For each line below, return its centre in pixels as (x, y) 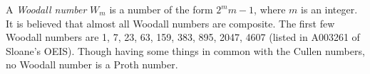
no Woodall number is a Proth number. (92, 64)
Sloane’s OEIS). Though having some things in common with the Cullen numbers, (185, 50)
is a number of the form (161, 9)
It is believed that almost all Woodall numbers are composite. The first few (170, 23)
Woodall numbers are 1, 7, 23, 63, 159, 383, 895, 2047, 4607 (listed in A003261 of (183, 37)
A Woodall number (46, 9)
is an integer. (329, 9)
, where (270, 9)
